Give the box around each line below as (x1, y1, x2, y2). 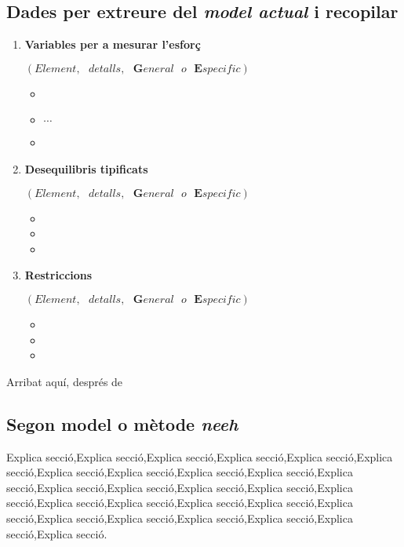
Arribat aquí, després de (6, 373, 123, 389)
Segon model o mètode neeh (6, 411, 238, 436)
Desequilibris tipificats (24, 160, 148, 177)
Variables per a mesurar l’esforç (24, 36, 201, 53)
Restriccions (24, 267, 93, 283)
